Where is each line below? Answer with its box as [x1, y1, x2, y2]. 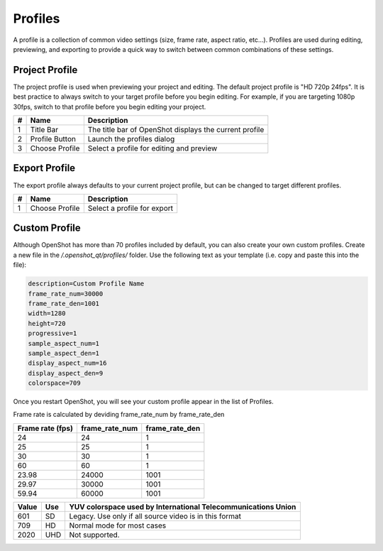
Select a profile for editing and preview [87, 143, 218, 153]
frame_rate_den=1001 [28, 299, 99, 307]
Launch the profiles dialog [87, 134, 175, 144]
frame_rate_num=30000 [28, 290, 104, 298]
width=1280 [28, 310, 66, 317]
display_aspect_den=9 [28, 369, 104, 377]
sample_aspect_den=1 [28, 349, 99, 357]
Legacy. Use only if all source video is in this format [69, 511, 241, 521]
